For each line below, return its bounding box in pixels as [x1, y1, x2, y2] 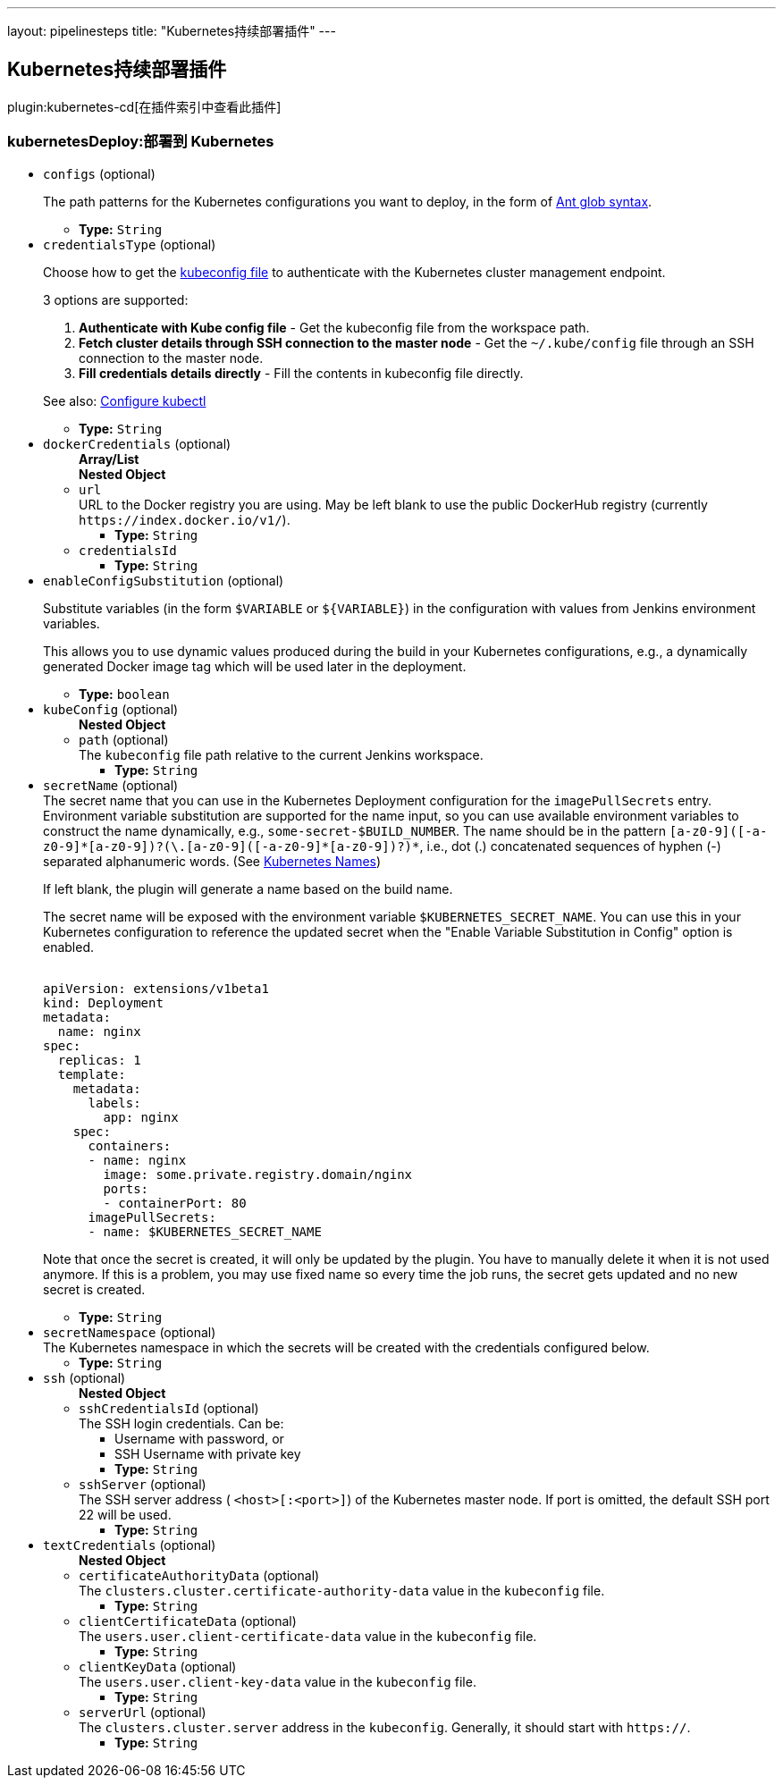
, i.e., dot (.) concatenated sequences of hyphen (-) [419, 838, 721, 854]
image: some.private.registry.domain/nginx [103, 1166, 413, 1182]
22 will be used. [79, 1506, 172, 1522]
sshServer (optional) [79, 1476, 206, 1492]
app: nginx [103, 1109, 179, 1124]
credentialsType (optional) [43, 236, 216, 252]
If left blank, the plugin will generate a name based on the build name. [43, 880, 453, 897]
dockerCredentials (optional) [43, 435, 232, 451]
